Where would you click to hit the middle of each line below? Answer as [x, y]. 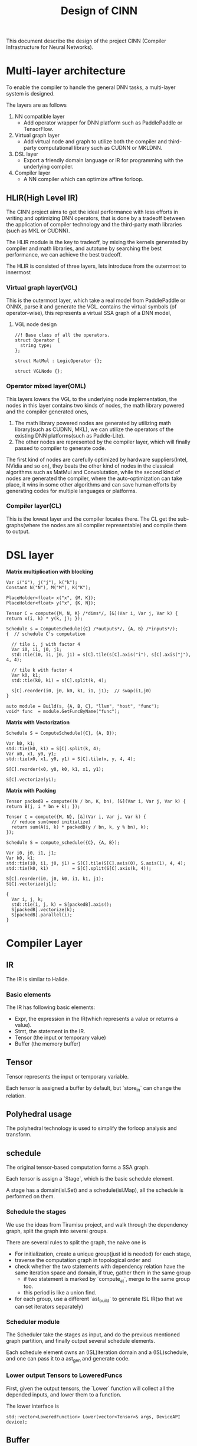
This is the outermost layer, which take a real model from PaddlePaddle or [96, 300]
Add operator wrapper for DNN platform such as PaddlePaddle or [103, 123]
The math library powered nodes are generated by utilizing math [93, 423]
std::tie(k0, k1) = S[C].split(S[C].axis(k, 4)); [79, 868]
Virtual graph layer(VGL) [42, 287]
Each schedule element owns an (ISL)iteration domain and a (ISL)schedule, [97, 1352]
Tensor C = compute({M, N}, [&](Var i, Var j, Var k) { [76, 817]
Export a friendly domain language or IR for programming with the [104, 160]
